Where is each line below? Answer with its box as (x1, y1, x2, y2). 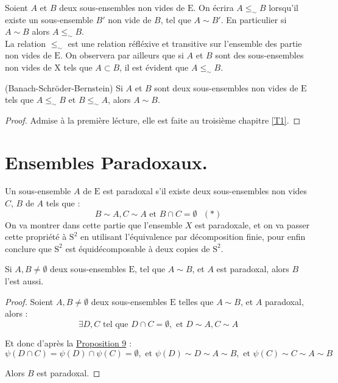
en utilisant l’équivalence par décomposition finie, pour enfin (80, 230, 306, 243)
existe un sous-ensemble (5, 13, 93, 26)
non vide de (108, 13, 152, 26)
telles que (178, 295, 214, 307)
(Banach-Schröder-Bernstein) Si (5, 81, 123, 94)
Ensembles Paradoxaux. (5, 149, 208, 174)
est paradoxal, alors (216, 262, 289, 275)
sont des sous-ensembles (215, 49, 304, 61)
